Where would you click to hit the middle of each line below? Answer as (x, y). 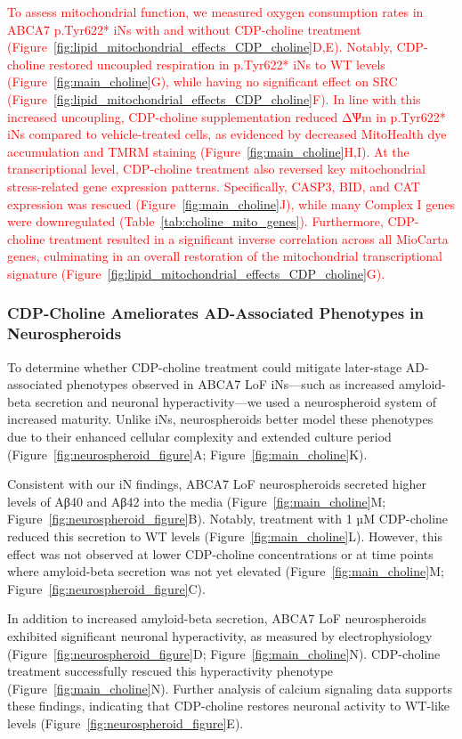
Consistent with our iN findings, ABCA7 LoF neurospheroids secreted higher (217, 484)
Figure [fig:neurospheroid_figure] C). (106, 588)
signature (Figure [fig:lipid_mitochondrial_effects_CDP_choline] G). (196, 273)
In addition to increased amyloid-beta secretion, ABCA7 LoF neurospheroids (217, 618)
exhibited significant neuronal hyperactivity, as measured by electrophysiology (220, 635)
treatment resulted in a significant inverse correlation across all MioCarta (249, 238)
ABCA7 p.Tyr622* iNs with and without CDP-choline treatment (184, 29)
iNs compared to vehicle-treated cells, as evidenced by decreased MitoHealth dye (227, 134)
